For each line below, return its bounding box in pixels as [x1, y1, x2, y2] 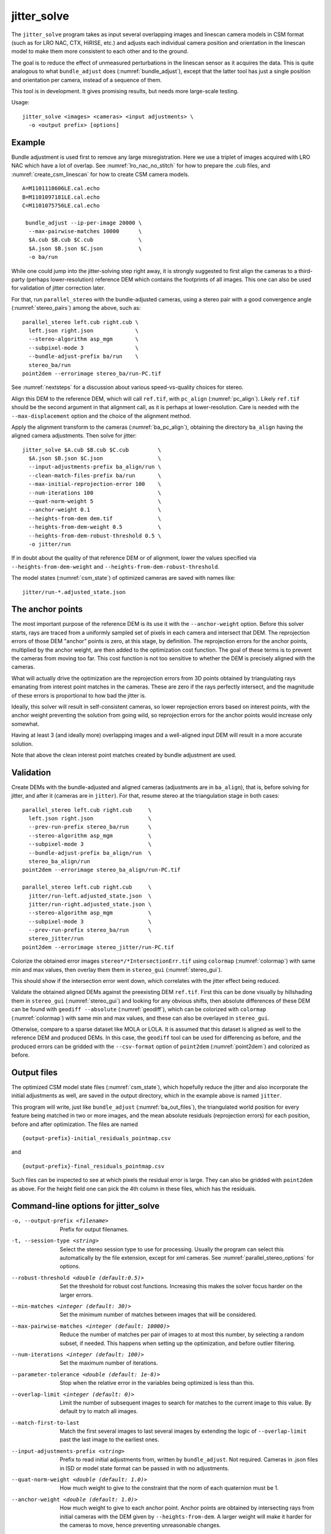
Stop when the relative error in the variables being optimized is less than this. [59, 1379, 254, 1387]
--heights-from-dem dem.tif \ [28, 515, 162, 522]
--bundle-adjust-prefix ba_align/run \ [28, 849, 152, 856]
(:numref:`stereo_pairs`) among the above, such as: [11, 304, 141, 312]
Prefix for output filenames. [59, 1225, 129, 1233]
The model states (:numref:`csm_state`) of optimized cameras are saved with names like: [11, 574, 236, 582]
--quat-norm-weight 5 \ [28, 498, 162, 505]
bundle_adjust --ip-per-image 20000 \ [25, 219, 142, 226]
